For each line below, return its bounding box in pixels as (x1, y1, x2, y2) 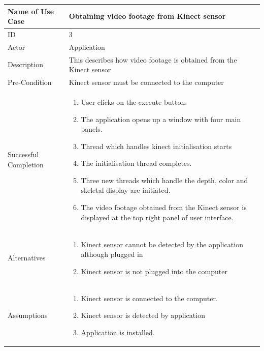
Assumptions (8, 310, 48, 320)
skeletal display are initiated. (81, 185, 171, 195)
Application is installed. (81, 327, 155, 337)
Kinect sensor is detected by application (81, 310, 205, 320)
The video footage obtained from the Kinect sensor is (81, 202, 247, 213)
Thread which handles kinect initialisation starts (81, 140, 232, 151)
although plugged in (81, 249, 143, 259)
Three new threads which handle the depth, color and (81, 174, 248, 185)
